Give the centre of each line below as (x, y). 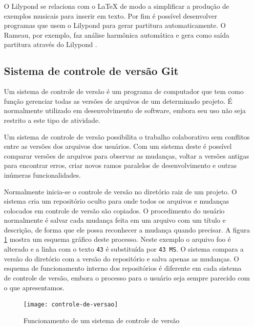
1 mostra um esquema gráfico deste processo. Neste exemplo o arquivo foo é (117, 239)
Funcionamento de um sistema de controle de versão (102, 320)
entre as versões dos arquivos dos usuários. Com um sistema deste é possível (118, 146)
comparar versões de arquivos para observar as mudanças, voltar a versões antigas (127, 155)
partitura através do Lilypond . (51, 44)
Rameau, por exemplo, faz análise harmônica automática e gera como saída (117, 35)
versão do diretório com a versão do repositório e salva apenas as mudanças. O (122, 258)
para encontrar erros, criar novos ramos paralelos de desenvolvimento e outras (120, 165)
